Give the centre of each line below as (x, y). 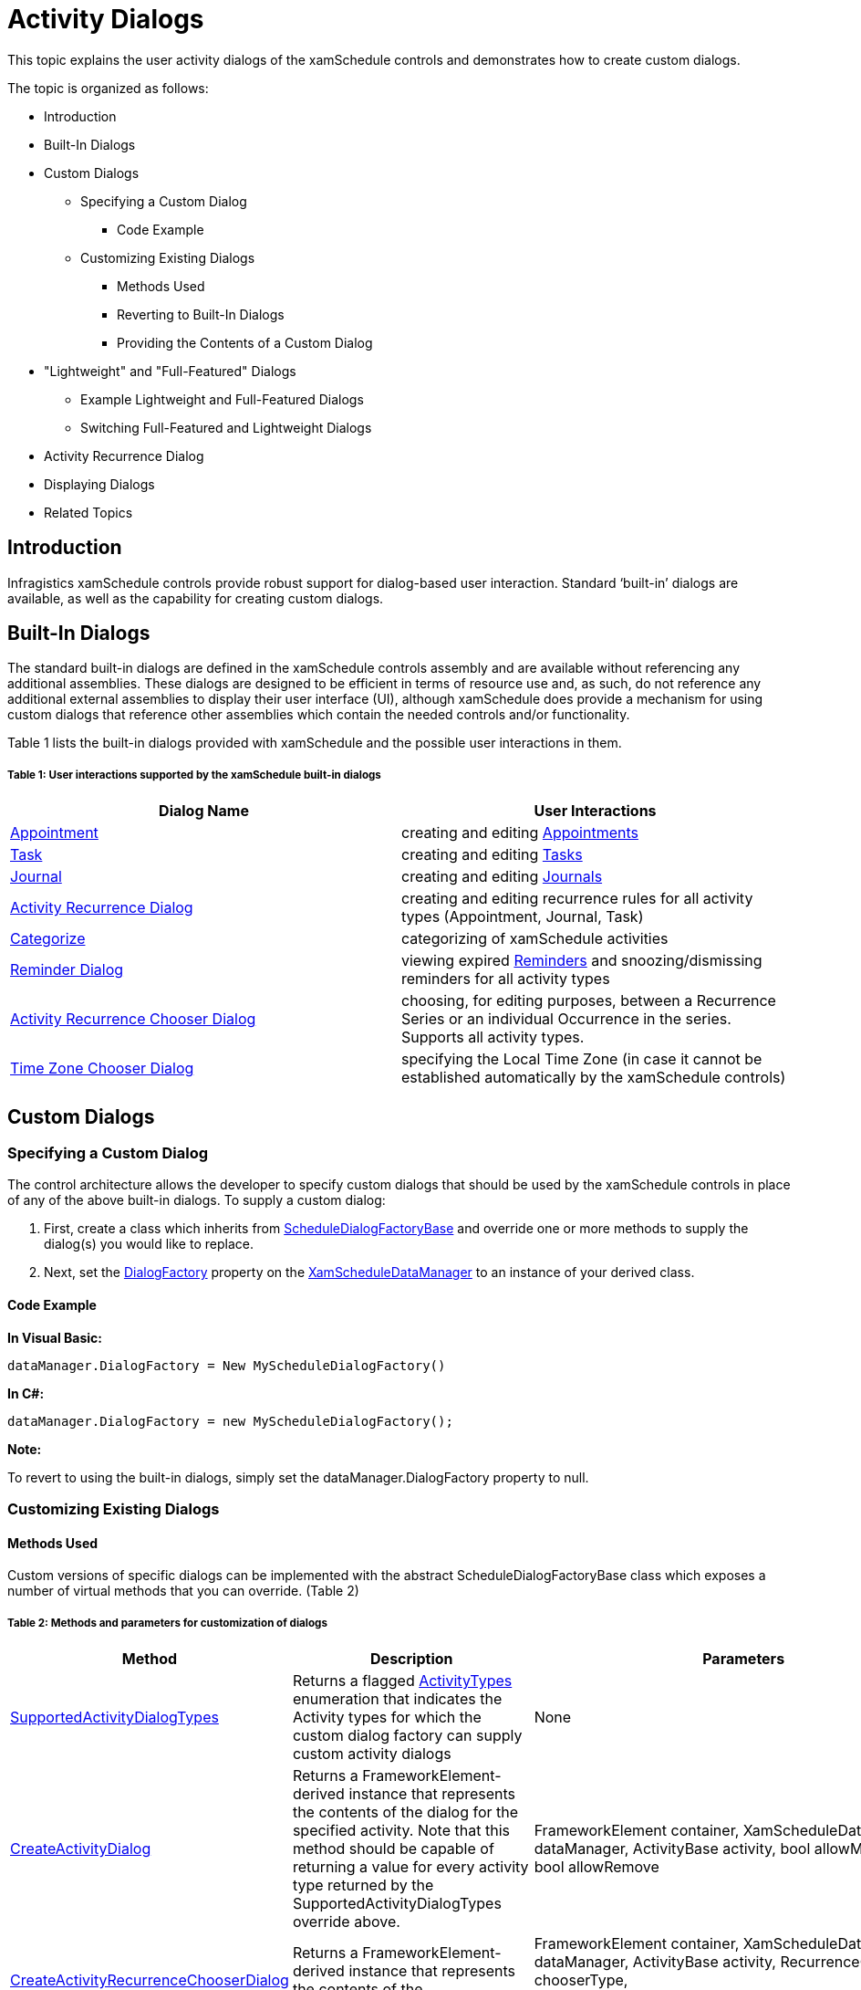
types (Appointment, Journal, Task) (523, 917)
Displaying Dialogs (99, 484)
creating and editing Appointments (520, 833)
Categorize (48, 939)
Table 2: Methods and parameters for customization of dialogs (167, 1623)
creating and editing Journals (502, 877)
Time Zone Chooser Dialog (102, 1068)
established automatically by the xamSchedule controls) (594, 1078)
